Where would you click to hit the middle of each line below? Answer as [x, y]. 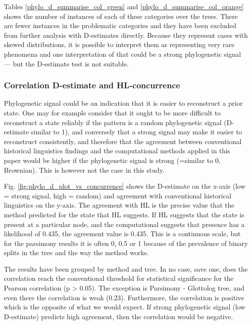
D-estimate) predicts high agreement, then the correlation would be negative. [118, 316]
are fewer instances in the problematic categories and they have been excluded [120, 25]
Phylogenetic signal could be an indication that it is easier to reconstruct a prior [123, 103]
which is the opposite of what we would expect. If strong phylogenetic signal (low [125, 307]
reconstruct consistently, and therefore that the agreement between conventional [123, 141]
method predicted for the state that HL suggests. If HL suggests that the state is [124, 214]
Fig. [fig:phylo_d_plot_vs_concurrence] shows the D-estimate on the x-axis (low [125, 186]
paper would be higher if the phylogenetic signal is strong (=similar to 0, [112, 160]
